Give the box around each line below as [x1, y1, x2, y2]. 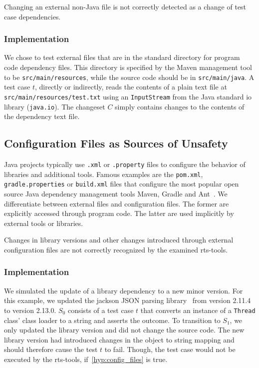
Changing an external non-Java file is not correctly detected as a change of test [4, 1, 247, 11]
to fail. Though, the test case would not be [104, 344, 236, 354]
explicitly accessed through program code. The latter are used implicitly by [4, 208, 234, 218]
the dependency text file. [4, 111, 80, 121]
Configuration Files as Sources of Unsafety [4, 135, 228, 151]
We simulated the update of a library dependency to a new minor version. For [4, 285, 243, 295]
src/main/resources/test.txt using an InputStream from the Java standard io [4, 91, 252, 101]
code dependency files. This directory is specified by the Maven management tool [4, 62, 252, 72]
